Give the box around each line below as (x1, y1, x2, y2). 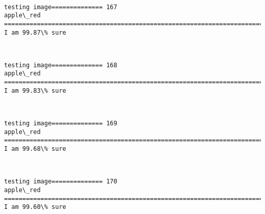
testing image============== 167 (4, 3, 117, 11)
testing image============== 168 (4, 61, 117, 69)
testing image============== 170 (4, 178, 117, 185)
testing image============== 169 (4, 120, 117, 127)
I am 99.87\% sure (4, 29, 66, 36)
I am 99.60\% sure (4, 203, 66, 211)
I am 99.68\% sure (4, 145, 66, 152)
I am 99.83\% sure (4, 87, 66, 94)
